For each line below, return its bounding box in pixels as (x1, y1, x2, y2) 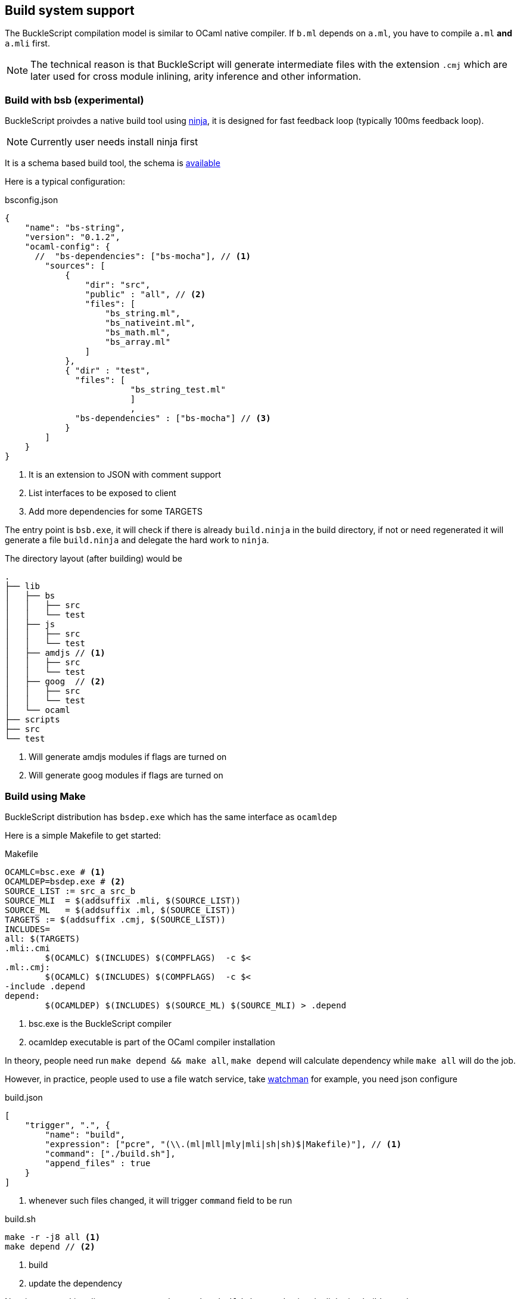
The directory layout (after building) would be (5, 553, 183, 564)
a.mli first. (5, 38, 50, 49)
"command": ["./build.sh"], (45, 1148, 176, 1158)
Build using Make (5, 790, 86, 802)
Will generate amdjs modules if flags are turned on (29, 752, 227, 762)
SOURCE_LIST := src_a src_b (5, 886, 136, 896)
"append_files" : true (45, 1158, 151, 1168)
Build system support (5, 3, 135, 18)
